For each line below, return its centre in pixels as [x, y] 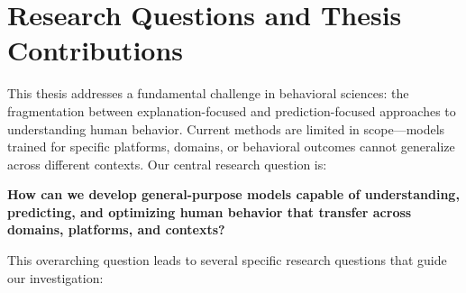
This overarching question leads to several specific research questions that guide [227, 260]
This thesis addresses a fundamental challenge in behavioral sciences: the [208, 93]
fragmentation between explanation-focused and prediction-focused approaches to [232, 110]
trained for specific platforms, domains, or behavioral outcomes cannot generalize [231, 146]
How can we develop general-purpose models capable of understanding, [233, 194]
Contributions [96, 50]
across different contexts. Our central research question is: [167, 164]
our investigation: [55, 277]
